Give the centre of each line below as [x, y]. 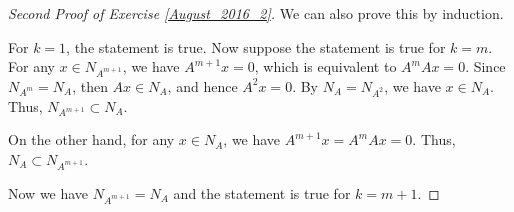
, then [90, 85]
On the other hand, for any [91, 139]
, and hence [202, 85]
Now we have [48, 192]
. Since [485, 66]
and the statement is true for [262, 192]
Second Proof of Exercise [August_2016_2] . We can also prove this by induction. [256, 13]
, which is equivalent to [325, 66]
